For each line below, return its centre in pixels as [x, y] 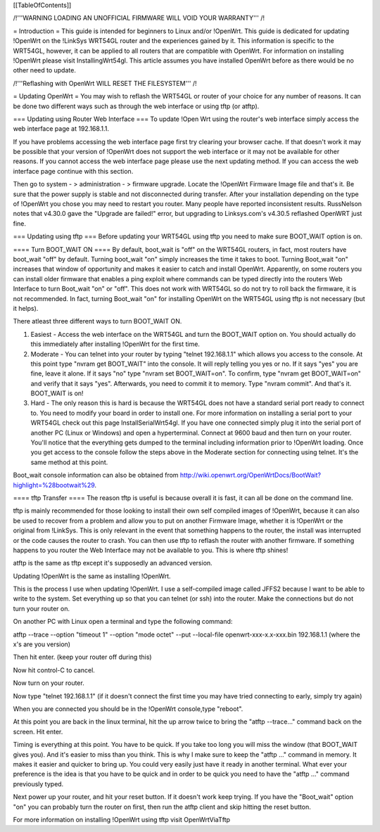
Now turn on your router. [49, 683]
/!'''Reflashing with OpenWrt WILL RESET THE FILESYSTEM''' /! [105, 83]
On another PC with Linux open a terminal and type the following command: [123, 622]
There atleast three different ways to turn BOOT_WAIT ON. [97, 321]
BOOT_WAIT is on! [57, 393]
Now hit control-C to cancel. [54, 670]
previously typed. [38, 783]
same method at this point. [69, 462]
